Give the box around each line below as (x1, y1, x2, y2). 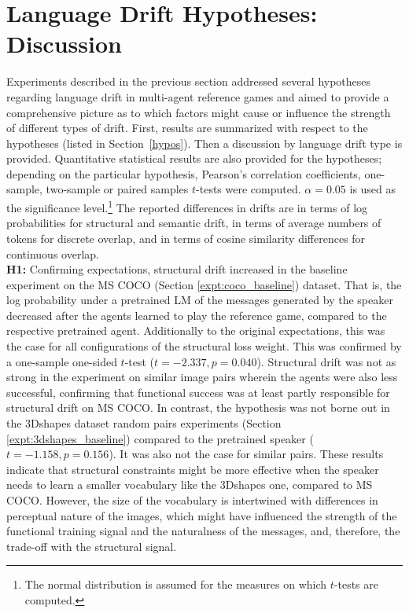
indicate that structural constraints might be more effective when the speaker (6, 461, 379, 477)
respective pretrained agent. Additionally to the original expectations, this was (6, 322, 385, 339)
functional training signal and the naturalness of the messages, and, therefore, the (6, 523, 400, 539)
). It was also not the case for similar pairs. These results (109, 446, 384, 462)
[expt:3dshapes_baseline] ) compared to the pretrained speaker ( (6, 430, 314, 446)
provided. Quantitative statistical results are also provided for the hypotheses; (6, 150, 382, 167)
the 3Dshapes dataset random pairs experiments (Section (6, 415, 282, 431)
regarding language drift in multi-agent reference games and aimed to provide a (6, 88, 389, 105)
